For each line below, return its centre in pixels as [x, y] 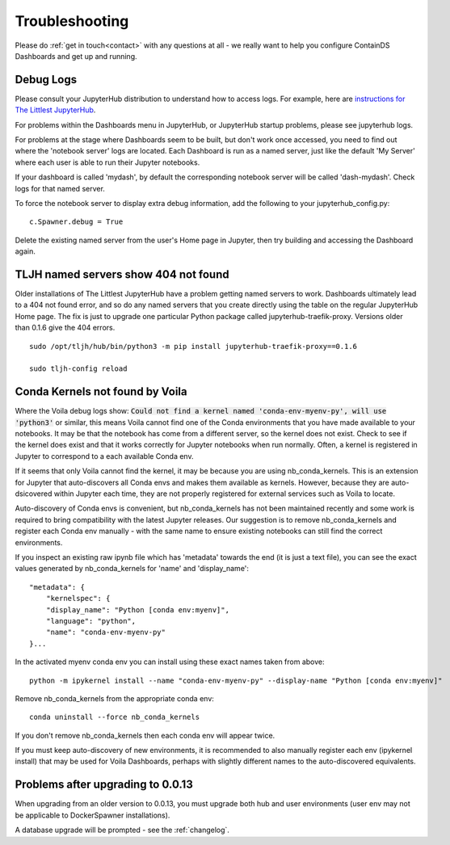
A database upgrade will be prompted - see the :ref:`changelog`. [122, 830]
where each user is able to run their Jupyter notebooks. [107, 162]
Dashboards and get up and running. [76, 56]
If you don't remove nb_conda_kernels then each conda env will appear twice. [145, 735]
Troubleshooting [72, 21]
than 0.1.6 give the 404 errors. [65, 328]
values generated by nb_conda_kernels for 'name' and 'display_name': [132, 569]
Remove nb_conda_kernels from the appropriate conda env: [114, 698]
